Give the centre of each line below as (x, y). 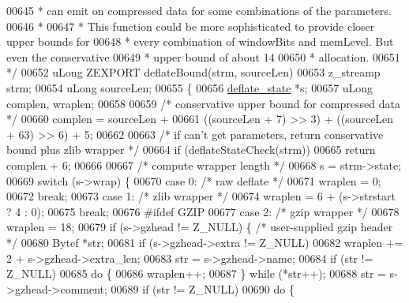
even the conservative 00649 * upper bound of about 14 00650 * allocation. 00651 (203, 56)
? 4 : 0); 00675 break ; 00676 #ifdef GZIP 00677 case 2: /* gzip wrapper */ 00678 (203, 211)
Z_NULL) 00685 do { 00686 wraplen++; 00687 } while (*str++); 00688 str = (196, 273)
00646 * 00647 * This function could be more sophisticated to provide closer (191, 26)
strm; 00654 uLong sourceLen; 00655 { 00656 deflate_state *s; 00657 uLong (190, 87)
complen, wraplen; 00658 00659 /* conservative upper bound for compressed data (203, 103)
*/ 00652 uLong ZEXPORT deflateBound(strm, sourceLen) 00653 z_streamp (193, 72)
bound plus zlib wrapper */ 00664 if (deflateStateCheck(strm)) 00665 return (191, 150)
